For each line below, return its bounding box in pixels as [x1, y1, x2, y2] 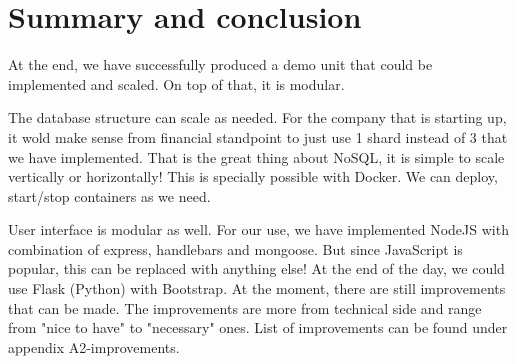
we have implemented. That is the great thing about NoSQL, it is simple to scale [8, 146, 505, 167]
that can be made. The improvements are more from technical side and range [8, 297, 482, 318]
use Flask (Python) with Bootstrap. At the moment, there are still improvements [8, 278, 506, 299]
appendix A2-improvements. [8, 336, 180, 357]
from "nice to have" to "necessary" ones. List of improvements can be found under [8, 317, 508, 338]
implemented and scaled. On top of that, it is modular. [8, 73, 345, 94]
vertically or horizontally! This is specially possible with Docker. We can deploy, [8, 166, 498, 187]
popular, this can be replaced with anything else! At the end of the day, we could [8, 258, 505, 279]
